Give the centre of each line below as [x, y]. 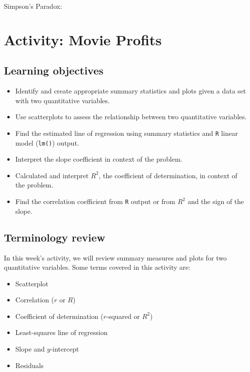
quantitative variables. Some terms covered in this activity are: [97, 267]
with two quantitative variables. [62, 100]
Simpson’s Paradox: [33, 6]
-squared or [123, 316]
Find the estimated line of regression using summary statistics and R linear [126, 133]
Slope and [30, 349]
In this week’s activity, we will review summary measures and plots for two [116, 257]
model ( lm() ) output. [47, 142]
